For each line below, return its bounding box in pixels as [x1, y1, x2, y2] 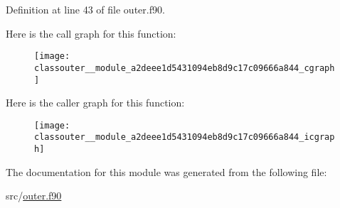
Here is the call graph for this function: [6, 26, 176, 40]
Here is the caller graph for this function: [6, 95, 185, 110]
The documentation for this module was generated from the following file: [6, 164, 327, 179]
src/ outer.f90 [6, 188, 62, 203]
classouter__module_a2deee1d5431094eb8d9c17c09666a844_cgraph [34, 62, 335, 73]
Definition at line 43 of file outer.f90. [6, 2, 165, 16]
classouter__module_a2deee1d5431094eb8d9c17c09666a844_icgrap [34, 132, 335, 143]
